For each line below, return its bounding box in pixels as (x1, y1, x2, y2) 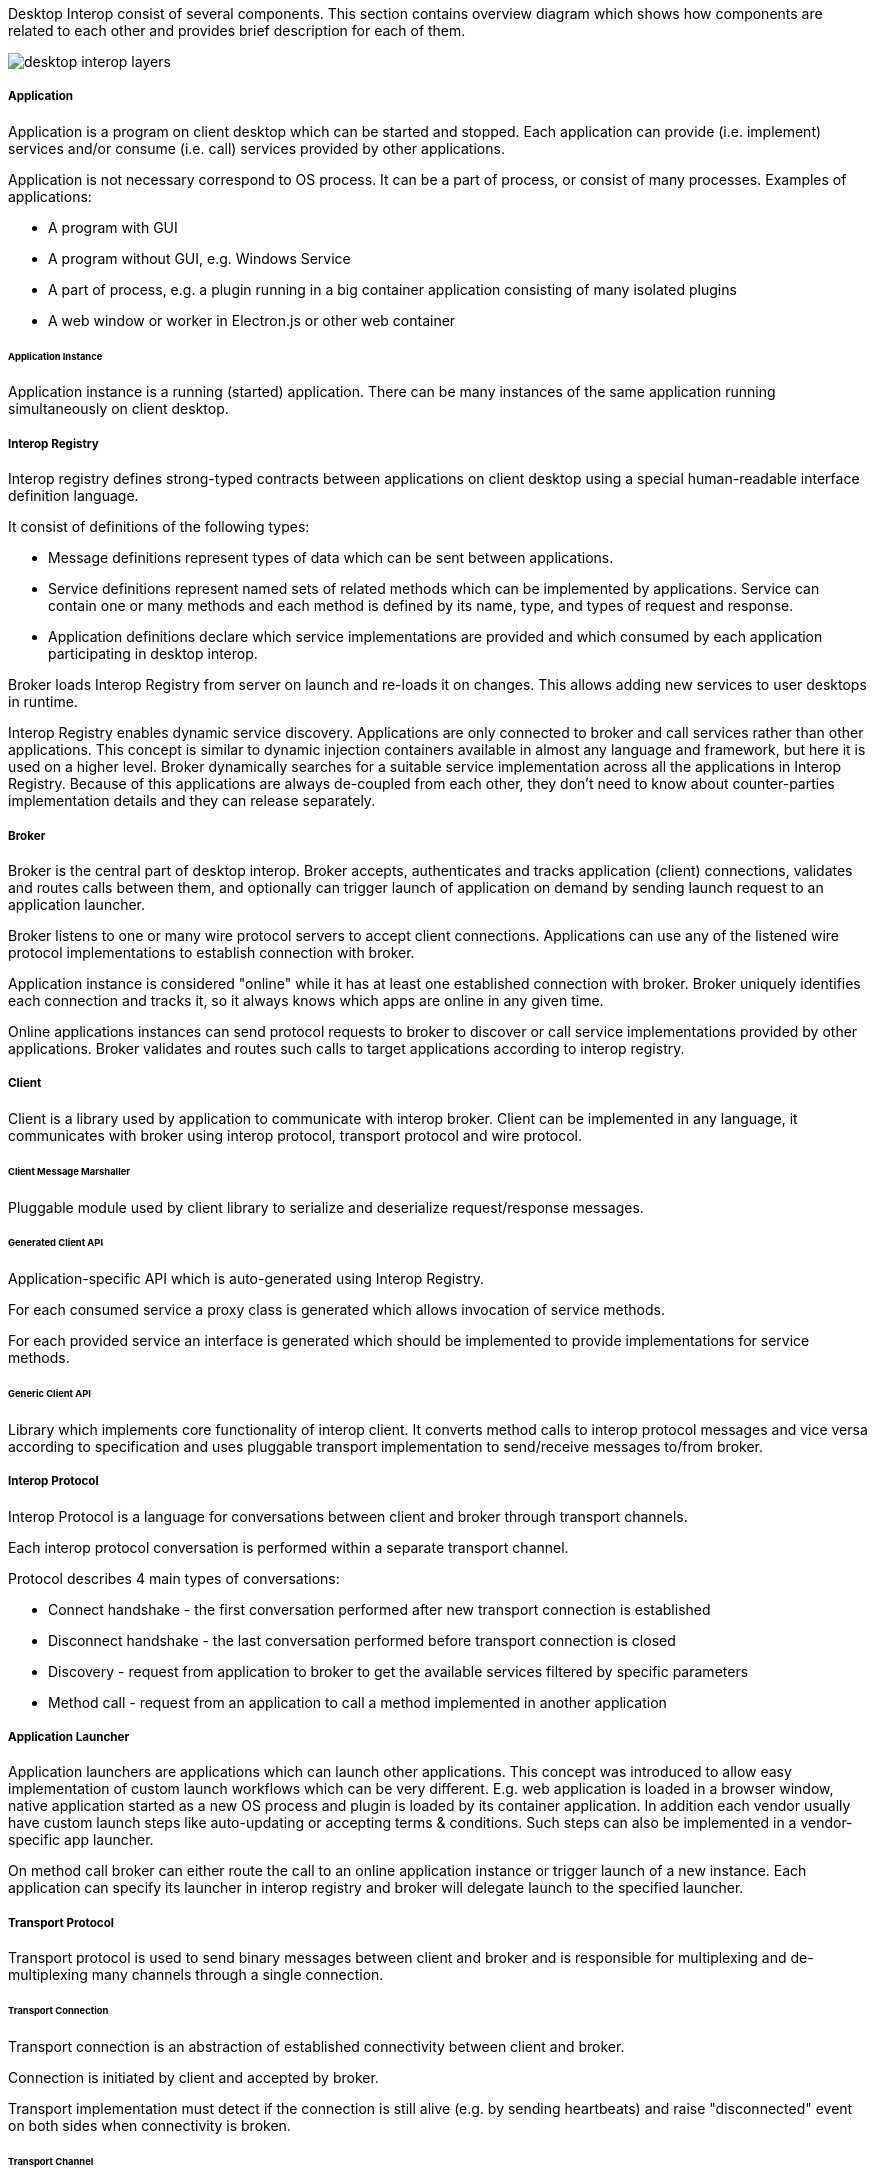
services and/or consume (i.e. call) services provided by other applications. (8, 139, 505, 157)
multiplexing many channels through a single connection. (8, 1966, 384, 1984)
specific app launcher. (8, 1831, 154, 1849)
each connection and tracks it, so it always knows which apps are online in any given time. (8, 992, 604, 1010)
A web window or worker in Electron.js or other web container (48, 311, 456, 329)
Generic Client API (8, 1388, 91, 1400)
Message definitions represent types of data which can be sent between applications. (48, 549, 614, 567)
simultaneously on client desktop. (8, 400, 229, 418)
